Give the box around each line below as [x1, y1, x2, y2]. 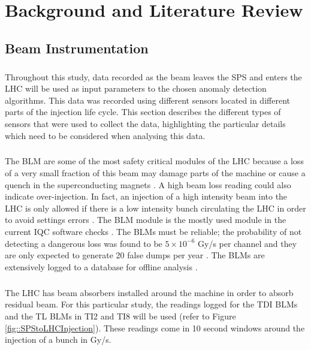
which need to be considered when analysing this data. [5, 129, 206, 141]
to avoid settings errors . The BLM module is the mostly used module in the [5, 213, 286, 226]
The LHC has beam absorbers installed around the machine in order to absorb [5, 286, 294, 298]
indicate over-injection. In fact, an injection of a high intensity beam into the [5, 190, 288, 203]
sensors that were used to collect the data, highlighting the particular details [5, 117, 286, 129]
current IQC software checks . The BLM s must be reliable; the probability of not [5, 225, 302, 238]
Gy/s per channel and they [198, 237, 297, 249]
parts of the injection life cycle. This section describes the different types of [5, 105, 281, 118]
